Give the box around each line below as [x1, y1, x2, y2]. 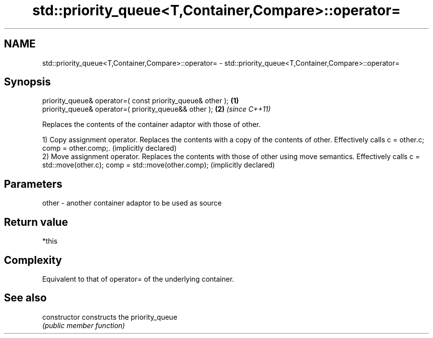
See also [4, 292, 47, 304]
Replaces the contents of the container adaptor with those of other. [42, 120, 261, 129]
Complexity [4, 253, 62, 266]
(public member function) [42, 321, 125, 330]
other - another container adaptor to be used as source [42, 199, 222, 208]
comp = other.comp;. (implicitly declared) [42, 144, 177, 153]
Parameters [4, 177, 62, 190]
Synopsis [4, 76, 51, 88]
